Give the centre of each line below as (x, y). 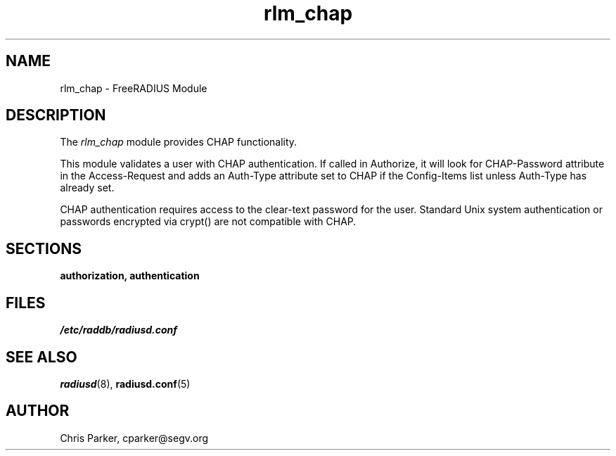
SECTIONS (44, 248)
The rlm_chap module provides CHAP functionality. (179, 142)
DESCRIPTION (56, 115)
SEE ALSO (41, 357)
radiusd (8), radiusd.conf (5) (125, 384)
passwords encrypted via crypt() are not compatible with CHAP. (208, 222)
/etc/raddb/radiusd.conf (119, 330)
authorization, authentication (130, 276)
